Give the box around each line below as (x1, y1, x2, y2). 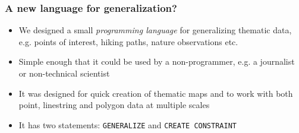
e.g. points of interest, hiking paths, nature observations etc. (18, 35, 238, 47)
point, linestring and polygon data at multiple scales (18, 99, 210, 111)
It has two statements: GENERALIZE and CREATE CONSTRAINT (18, 118, 237, 131)
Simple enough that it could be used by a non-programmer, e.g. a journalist (18, 55, 295, 68)
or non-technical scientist (18, 67, 110, 79)
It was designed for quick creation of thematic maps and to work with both (18, 87, 293, 99)
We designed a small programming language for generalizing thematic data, (18, 24, 292, 36)
